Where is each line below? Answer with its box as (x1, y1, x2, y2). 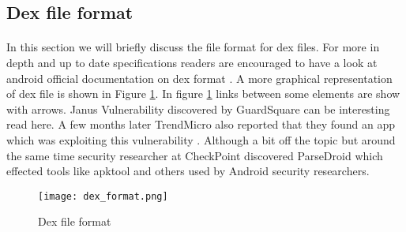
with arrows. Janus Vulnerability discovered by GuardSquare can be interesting (6, 100, 390, 117)
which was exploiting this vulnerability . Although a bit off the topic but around (6, 131, 396, 148)
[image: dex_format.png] (38, 190, 168, 202)
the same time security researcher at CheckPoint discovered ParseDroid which (6, 147, 383, 163)
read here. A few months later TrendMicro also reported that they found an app (6, 116, 396, 133)
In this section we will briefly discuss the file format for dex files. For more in (6, 39, 380, 55)
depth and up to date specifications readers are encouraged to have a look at (6, 54, 378, 70)
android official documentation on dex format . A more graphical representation (6, 69, 393, 86)
